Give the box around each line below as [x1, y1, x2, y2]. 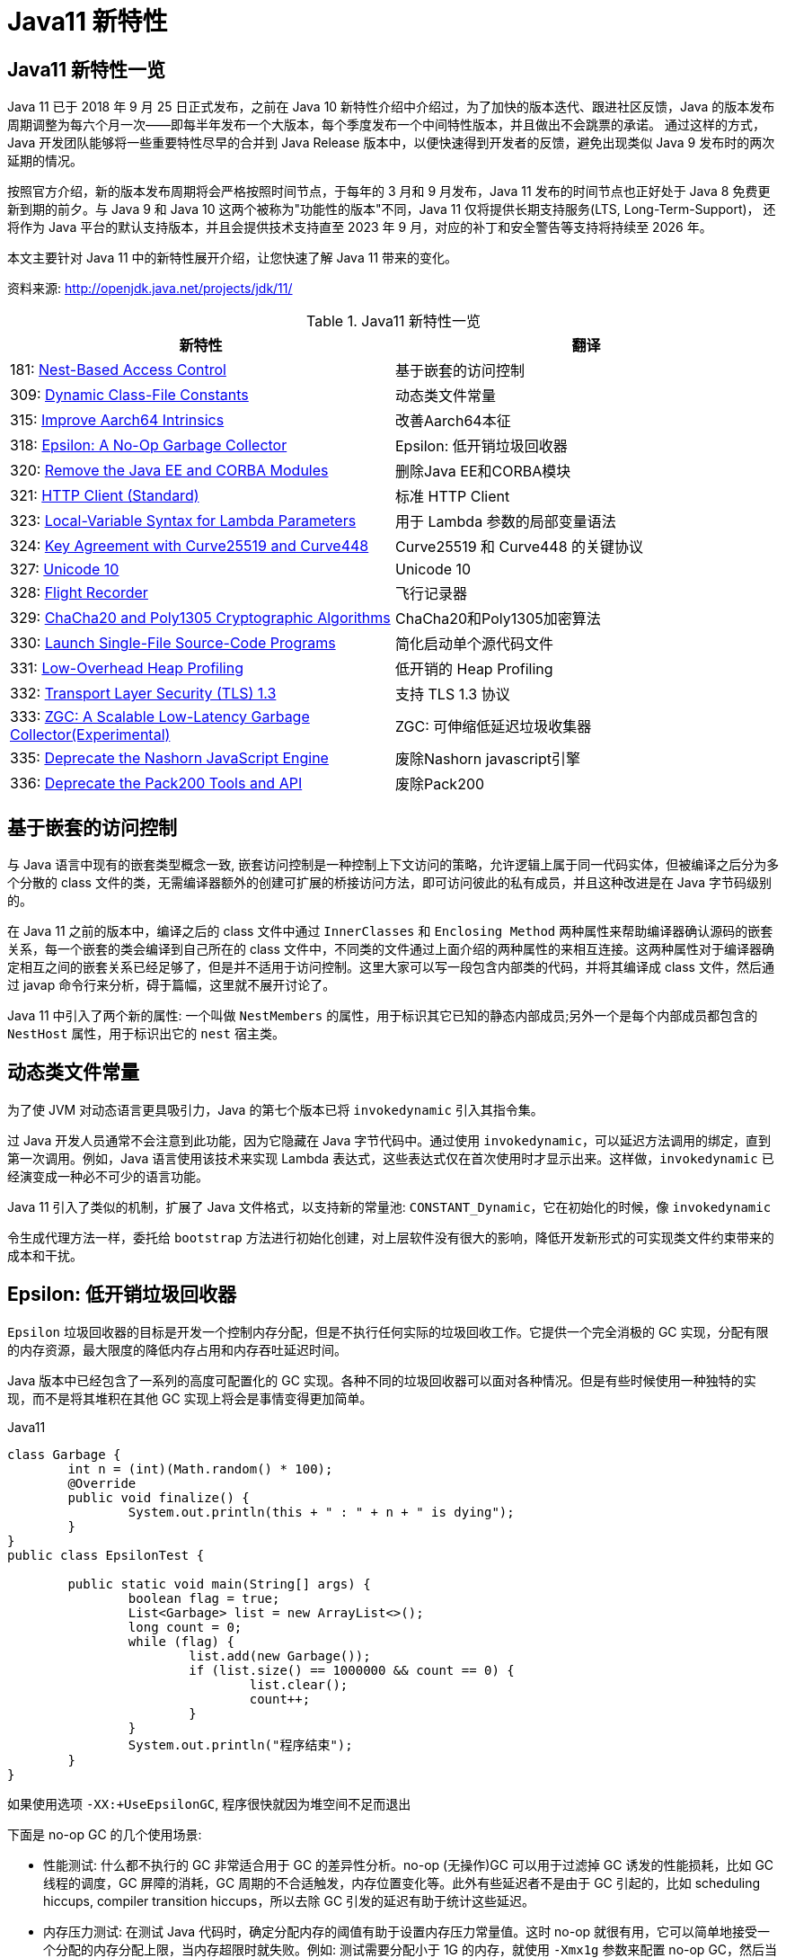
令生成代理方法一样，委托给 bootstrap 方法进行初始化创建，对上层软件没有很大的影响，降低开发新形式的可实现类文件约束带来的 [7, 1229, 774, 1245]
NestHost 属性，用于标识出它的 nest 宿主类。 [7, 1026, 285, 1042]
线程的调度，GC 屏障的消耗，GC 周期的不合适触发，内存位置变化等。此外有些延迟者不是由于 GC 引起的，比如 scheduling [43, 1874, 761, 1891]
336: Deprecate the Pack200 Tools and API [10, 774, 303, 793]
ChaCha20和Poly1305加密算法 [395, 610, 601, 628]
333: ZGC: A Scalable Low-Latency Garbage [10, 708, 310, 726]
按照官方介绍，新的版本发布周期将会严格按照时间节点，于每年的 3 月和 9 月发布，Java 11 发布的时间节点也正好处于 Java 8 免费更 [7, 183, 771, 200]
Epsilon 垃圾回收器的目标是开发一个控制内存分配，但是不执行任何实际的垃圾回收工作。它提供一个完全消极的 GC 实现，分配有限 [7, 1323, 769, 1339]
